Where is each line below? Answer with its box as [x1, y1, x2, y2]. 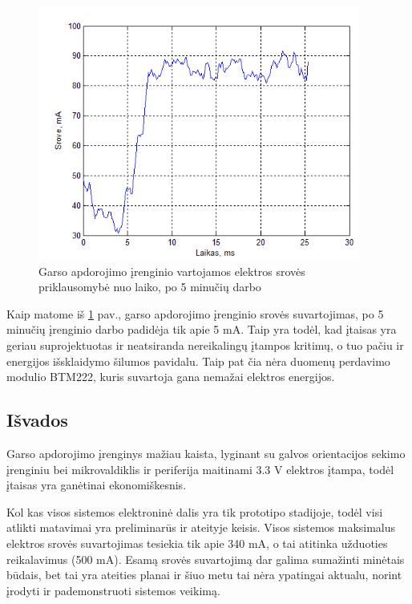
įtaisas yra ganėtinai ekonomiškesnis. [6, 476, 187, 493]
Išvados [6, 407, 68, 432]
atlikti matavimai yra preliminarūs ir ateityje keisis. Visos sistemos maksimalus [6, 519, 396, 536]
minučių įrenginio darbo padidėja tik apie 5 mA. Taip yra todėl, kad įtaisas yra [6, 321, 397, 338]
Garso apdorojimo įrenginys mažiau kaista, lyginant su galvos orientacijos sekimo [6, 444, 406, 461]
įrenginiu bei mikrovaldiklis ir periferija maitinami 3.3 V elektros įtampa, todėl [6, 460, 394, 477]
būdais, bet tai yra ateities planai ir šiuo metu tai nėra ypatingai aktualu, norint [6, 566, 402, 583]
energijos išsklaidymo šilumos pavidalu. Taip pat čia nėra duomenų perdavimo [6, 352, 390, 369]
